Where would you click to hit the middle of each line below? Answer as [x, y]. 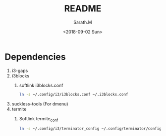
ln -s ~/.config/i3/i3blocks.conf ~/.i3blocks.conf [74, 94]
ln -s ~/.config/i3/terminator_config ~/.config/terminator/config [90, 129]
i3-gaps [20, 70]
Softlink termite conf [39, 119]
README [83, 9]
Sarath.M [83, 22]
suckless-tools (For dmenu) [40, 103]
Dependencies [35, 57]
